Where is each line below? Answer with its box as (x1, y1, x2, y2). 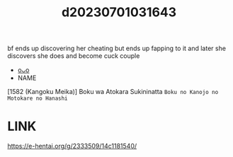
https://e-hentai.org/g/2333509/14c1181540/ (7, 142, 137, 151)
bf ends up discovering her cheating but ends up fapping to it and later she (7, 44, 227, 53)
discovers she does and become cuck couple (7, 52, 140, 60)
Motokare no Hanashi (7, 95, 69, 103)
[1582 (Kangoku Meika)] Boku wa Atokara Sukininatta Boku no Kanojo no (7, 88, 219, 96)
